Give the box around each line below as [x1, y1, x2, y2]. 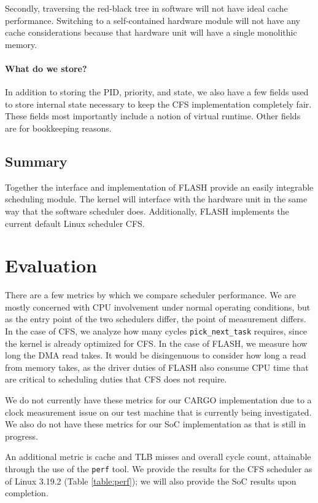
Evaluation [5, 253, 97, 278]
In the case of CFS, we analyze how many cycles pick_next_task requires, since [5, 325, 307, 338]
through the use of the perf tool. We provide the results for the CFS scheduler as [5, 462, 312, 475]
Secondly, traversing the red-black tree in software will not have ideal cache [5, 2, 288, 14]
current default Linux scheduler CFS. [5, 216, 145, 229]
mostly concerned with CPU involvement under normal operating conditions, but [5, 300, 311, 313]
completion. [5, 486, 48, 499]
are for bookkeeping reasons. [5, 121, 112, 134]
